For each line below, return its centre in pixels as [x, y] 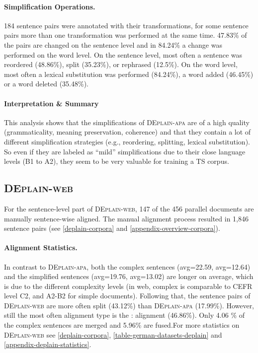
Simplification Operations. [50, 6]
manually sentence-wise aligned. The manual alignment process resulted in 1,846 [126, 218]
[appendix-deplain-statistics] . [48, 344]
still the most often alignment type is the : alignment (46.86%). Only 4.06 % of [124, 315]
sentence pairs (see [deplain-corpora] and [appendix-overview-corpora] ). [112, 228]
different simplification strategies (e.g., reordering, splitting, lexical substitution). [127, 141]
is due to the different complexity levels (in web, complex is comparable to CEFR [128, 286]
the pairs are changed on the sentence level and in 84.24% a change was [113, 44]
